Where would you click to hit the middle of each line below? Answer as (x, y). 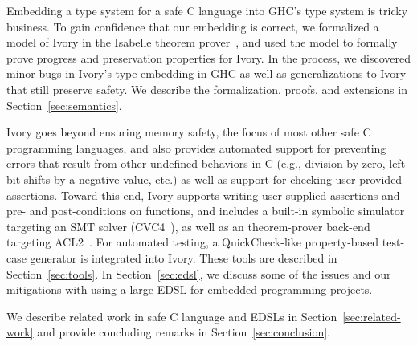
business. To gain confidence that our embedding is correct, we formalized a (193, 26)
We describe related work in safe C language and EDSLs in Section (172, 316)
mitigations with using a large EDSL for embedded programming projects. (190, 289)
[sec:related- (372, 316)
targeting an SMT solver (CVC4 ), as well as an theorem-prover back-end (188, 226)
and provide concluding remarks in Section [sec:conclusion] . (184, 332)
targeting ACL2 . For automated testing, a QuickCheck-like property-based (193, 242)
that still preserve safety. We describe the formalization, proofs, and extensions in (207, 89)
